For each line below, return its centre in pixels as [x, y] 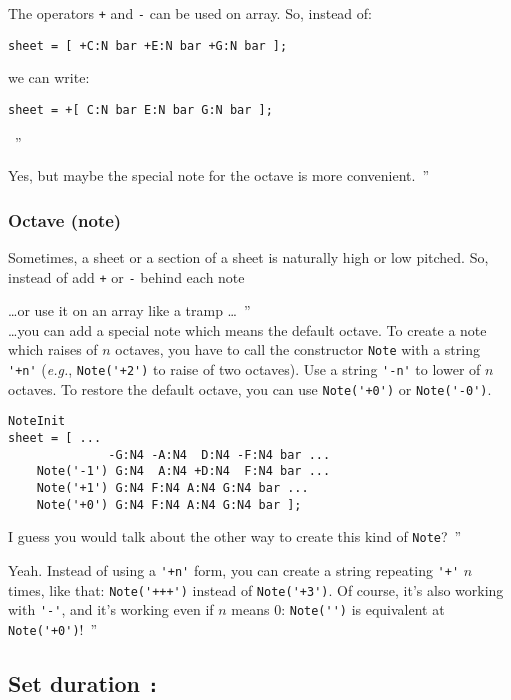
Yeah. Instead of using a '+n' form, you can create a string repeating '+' [234, 569]
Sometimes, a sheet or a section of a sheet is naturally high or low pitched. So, [248, 256]
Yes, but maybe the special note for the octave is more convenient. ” [219, 175]
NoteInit [37, 421]
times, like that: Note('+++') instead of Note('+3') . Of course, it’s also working [256, 589]
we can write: [49, 77]
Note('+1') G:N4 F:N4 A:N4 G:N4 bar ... [172, 488]
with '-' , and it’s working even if [111, 609]
